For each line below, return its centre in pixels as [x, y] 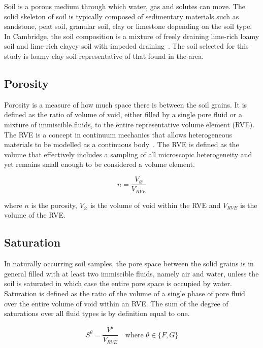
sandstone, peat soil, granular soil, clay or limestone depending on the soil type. [128, 26]
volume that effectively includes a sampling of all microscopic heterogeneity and [128, 154]
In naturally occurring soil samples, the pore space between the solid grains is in [129, 264]
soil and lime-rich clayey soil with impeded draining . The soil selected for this [126, 46]
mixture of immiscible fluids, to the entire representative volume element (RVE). [129, 124]
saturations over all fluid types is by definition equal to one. [97, 313]
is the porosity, [54, 205]
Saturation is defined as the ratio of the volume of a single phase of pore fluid [125, 293]
